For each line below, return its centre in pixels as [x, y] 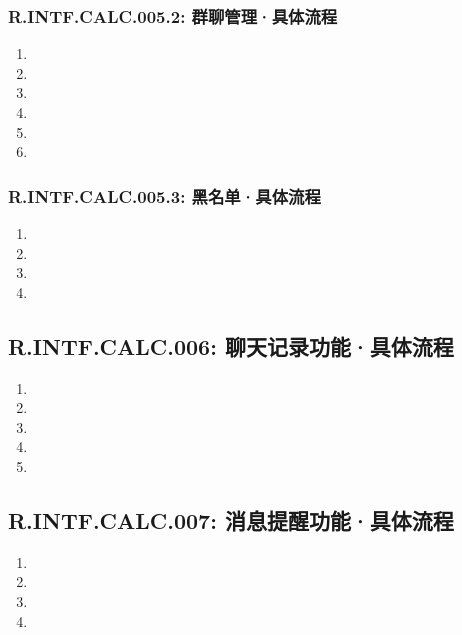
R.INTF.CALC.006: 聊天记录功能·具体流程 [231, 345]
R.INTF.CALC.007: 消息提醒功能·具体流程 [231, 519]
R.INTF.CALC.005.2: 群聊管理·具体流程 [173, 15]
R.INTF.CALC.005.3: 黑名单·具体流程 [164, 195]
